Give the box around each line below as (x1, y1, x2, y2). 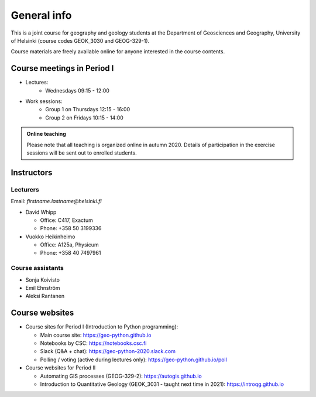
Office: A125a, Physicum (40, 241, 99, 248)
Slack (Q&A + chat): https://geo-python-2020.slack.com (40, 348, 176, 355)
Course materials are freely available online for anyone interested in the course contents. (11, 48, 225, 55)
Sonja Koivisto (25, 276, 60, 283)
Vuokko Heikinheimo (25, 233, 75, 240)
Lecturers (11, 185, 39, 193)
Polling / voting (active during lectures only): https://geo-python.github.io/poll (40, 356, 228, 363)
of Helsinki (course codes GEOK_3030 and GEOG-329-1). (11, 37, 150, 44)
